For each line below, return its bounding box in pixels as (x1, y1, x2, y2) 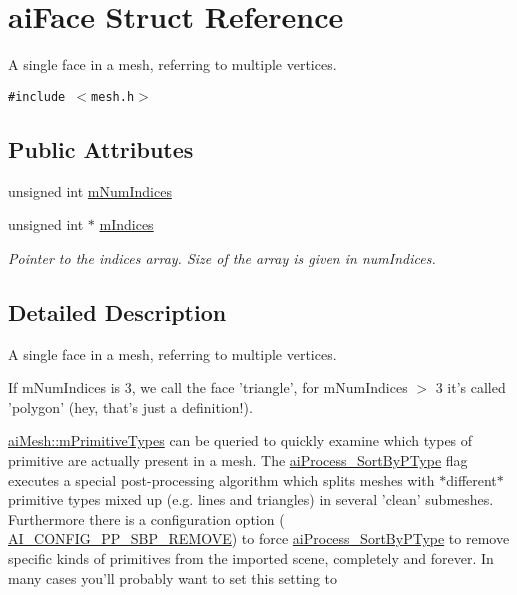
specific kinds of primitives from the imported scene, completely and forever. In (8, 547, 494, 568)
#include (8, 89, 66, 104)
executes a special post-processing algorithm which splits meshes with (8, 469, 435, 490)
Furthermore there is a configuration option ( (8, 508, 285, 529)
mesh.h (91, 89, 135, 104)
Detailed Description (8, 296, 227, 327)
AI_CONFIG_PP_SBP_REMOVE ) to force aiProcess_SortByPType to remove (8, 528, 510, 549)
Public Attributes (8, 133, 194, 164)
